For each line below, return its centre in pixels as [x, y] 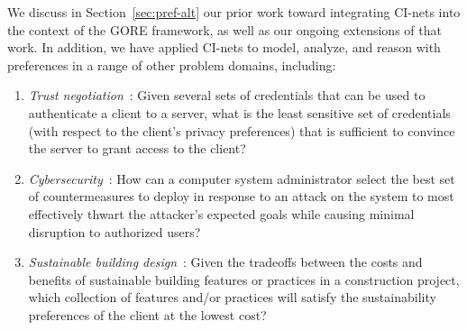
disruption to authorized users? [114, 231]
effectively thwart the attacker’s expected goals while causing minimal [221, 213]
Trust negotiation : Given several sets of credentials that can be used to [227, 95]
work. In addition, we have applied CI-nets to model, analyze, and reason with [224, 47]
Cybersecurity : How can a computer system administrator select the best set [242, 178]
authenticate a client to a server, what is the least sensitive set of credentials [239, 112]
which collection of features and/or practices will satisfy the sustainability [232, 297]
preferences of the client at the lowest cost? [147, 314]
